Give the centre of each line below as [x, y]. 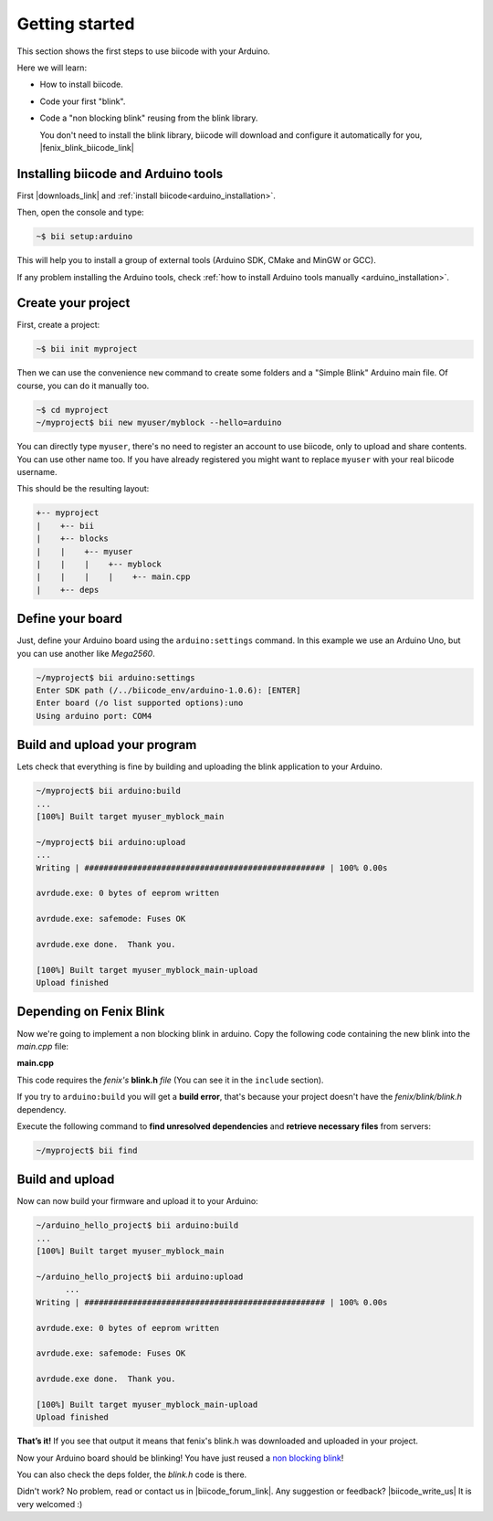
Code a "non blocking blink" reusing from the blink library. [149, 118]
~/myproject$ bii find [87, 1150]
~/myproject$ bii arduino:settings [115, 677]
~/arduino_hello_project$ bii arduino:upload [140, 1276]
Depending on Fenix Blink [91, 1012]
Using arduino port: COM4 [94, 716]
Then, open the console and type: [81, 212]
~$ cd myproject [73, 410]
